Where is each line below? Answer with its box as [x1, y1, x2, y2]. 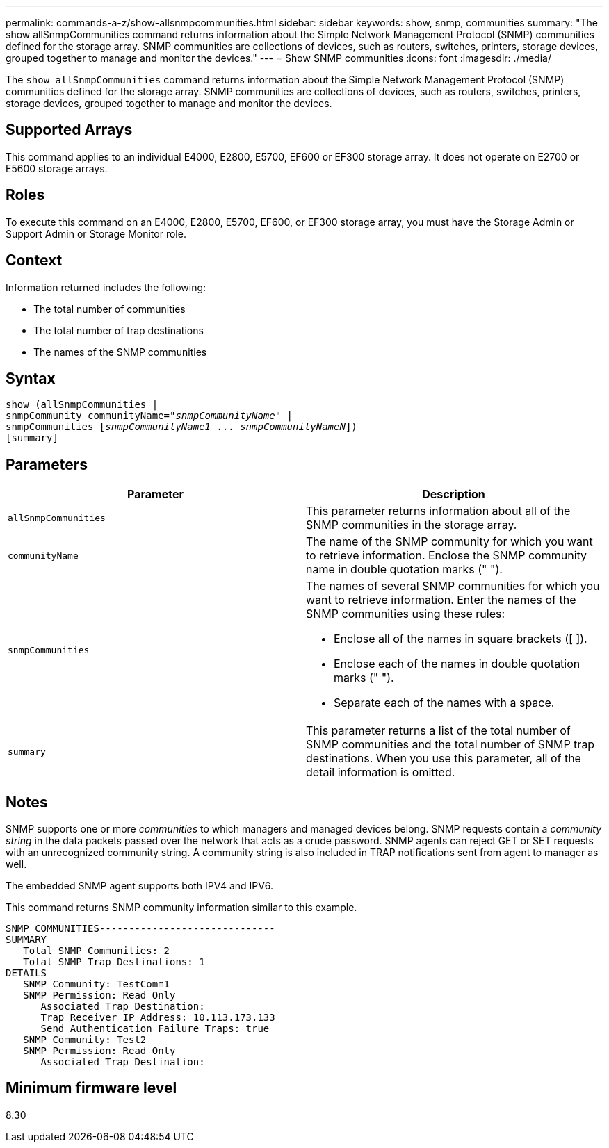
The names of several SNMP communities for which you [306, 579, 600, 593]
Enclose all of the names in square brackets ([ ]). [334, 632, 587, 646]
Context [6, 252, 63, 270]
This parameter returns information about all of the [306, 504, 571, 518]
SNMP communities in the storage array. [306, 518, 517, 532]
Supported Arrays [6, 121, 133, 139]
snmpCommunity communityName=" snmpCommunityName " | [6, 410, 293, 422]
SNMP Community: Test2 [23, 1034, 147, 1046]
